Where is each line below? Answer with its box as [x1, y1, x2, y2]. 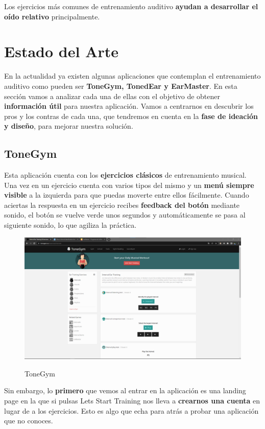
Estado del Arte [4, 41, 118, 62]
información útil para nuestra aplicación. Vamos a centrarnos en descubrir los [4, 101, 254, 111]
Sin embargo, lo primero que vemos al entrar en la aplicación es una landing [4, 385, 246, 396]
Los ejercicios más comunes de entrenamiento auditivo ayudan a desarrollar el [4, 1, 258, 11]
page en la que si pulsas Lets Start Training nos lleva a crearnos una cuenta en [4, 395, 260, 406]
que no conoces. [4, 415, 53, 426]
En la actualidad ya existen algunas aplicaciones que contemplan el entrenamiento [4, 70, 261, 81]
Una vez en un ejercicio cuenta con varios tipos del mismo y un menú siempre [4, 179, 254, 190]
